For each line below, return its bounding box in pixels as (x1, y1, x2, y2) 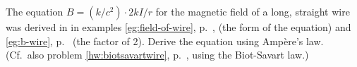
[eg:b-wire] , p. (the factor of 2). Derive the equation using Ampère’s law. (6, 33, 324, 48)
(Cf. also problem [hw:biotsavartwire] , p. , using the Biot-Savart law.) (6, 47, 309, 62)
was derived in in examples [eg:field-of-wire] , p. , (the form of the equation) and (6, 20, 351, 34)
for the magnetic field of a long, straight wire (155, 4, 350, 18)
